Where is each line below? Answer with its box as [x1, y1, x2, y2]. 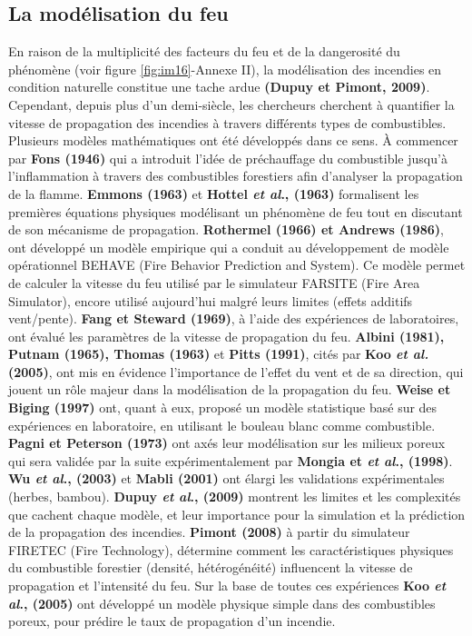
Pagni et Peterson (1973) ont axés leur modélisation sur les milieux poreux [8, 433, 446, 452]
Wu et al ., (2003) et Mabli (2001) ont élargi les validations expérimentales [8, 469, 445, 488]
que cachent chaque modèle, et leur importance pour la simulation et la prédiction [8, 504, 466, 523]
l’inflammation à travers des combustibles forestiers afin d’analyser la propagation [8, 166, 463, 185]
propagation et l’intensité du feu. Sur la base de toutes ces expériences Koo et [8, 576, 447, 595]
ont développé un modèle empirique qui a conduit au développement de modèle [8, 237, 449, 256]
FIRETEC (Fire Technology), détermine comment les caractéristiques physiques [8, 540, 454, 559]
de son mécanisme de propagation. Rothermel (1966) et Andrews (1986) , [8, 220, 444, 239]
